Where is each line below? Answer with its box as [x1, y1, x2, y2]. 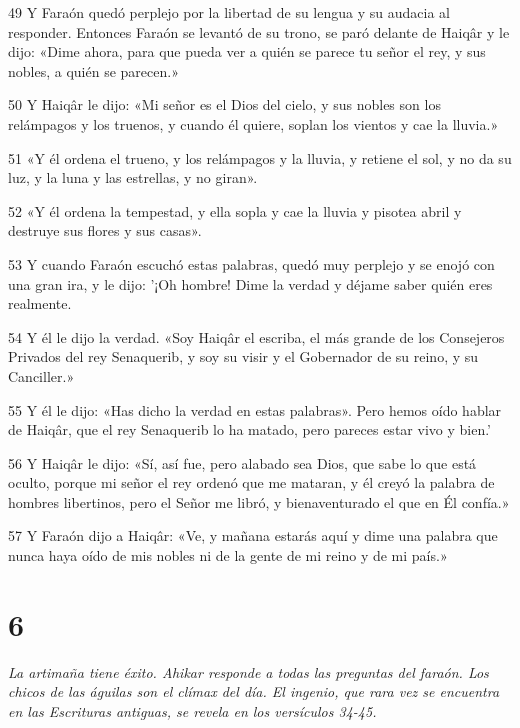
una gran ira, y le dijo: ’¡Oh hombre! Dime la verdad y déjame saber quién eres [8, 273, 493, 294]
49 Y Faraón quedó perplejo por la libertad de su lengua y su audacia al [8, 2, 450, 22]
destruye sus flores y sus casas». [8, 220, 202, 241]
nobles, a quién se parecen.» [8, 60, 179, 81]
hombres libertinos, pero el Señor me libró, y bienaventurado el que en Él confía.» [8, 491, 510, 512]
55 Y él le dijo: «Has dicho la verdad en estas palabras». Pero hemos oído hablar [8, 399, 502, 420]
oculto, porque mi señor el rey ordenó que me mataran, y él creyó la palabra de [8, 472, 495, 493]
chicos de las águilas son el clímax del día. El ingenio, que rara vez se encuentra [8, 681, 500, 702]
